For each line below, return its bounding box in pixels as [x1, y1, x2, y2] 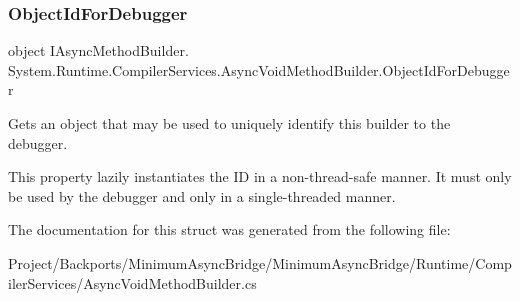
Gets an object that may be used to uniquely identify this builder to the [8, 113, 451, 133]
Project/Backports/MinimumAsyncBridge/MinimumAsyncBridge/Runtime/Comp [8, 252, 512, 273]
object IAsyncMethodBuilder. [8, 40, 189, 61]
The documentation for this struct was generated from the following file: [8, 219, 451, 240]
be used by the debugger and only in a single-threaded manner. [8, 185, 396, 206]
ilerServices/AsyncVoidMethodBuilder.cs [8, 272, 257, 293]
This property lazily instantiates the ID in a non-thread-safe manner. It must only [8, 166, 512, 187]
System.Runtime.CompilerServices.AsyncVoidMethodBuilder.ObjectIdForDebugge [8, 59, 510, 80]
